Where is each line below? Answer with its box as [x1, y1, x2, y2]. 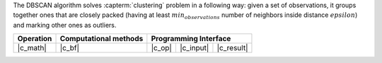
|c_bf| [59, 43, 80, 53]
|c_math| [17, 43, 47, 53]
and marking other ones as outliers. [13, 21, 117, 29]
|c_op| [151, 43, 173, 53]
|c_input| [179, 43, 209, 53]
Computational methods [59, 34, 144, 44]
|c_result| [216, 43, 248, 53]
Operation [17, 34, 52, 44]
